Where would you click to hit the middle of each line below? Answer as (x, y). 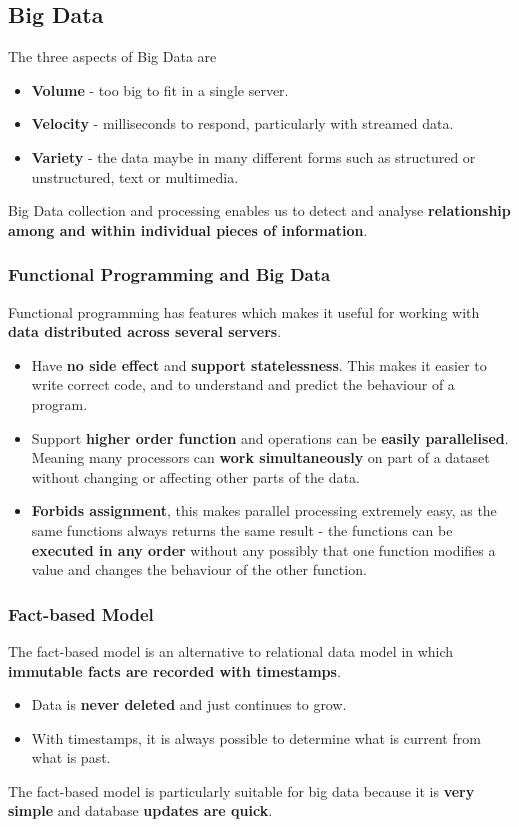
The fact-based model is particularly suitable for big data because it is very (241, 790)
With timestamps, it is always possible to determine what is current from (256, 737)
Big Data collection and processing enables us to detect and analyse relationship (259, 210)
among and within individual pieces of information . (188, 229)
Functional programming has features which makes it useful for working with (244, 311)
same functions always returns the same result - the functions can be (242, 529)
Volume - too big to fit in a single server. (160, 89)
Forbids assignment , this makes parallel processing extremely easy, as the (264, 510)
